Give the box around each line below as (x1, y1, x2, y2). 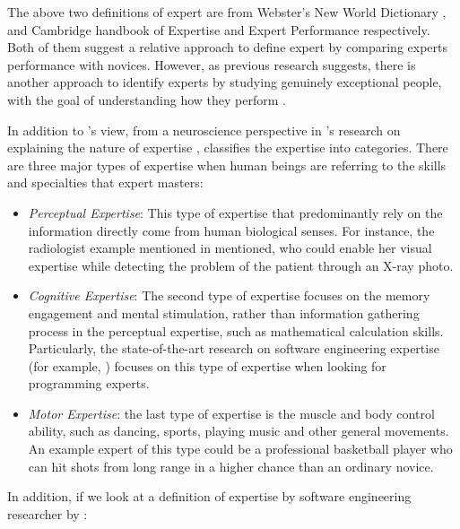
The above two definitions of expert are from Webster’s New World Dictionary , (7, 3, 447, 21)
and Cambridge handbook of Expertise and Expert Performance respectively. (7, 20, 430, 39)
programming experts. (28, 374, 150, 393)
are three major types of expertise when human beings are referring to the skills (7, 155, 447, 174)
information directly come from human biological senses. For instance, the (28, 221, 435, 239)
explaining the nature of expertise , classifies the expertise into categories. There (7, 138, 448, 157)
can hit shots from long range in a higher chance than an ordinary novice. (28, 456, 434, 475)
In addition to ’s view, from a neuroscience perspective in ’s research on (7, 120, 401, 139)
